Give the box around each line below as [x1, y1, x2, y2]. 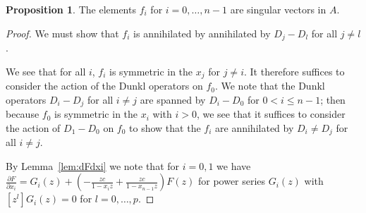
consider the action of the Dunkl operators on [6, 78, 203, 93]
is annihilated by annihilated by [133, 25, 271, 40]
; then [320, 92, 346, 107]
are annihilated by [215, 120, 294, 135]
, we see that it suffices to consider [196, 107, 346, 121]
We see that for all [6, 63, 86, 78]
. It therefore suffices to [243, 63, 345, 78]
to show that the [129, 120, 201, 135]
